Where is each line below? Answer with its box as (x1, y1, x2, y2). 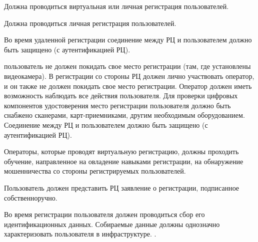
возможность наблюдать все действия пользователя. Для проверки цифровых (4, 90, 238, 101)
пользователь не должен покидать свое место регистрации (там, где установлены (4, 61, 251, 71)
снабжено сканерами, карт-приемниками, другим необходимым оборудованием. (4, 110, 245, 120)
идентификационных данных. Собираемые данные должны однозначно (4, 219, 220, 229)
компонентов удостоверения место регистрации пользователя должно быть (4, 100, 231, 110)
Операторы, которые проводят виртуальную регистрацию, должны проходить (4, 146, 239, 157)
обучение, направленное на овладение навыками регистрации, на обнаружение (4, 156, 243, 166)
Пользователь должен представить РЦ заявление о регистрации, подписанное (4, 182, 239, 193)
